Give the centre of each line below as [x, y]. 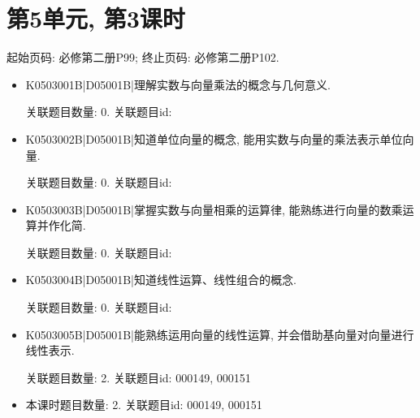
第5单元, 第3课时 [96, 18]
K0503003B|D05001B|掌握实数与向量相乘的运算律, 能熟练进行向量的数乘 [214, 209]
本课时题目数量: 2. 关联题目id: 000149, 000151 [144, 405]
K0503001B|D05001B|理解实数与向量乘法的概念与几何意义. [178, 84]
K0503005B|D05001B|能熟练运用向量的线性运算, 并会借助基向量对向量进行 [220, 334]
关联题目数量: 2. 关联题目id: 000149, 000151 [138, 377]
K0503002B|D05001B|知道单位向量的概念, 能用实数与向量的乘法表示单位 [214, 138]
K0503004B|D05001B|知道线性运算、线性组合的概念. [161, 280]
